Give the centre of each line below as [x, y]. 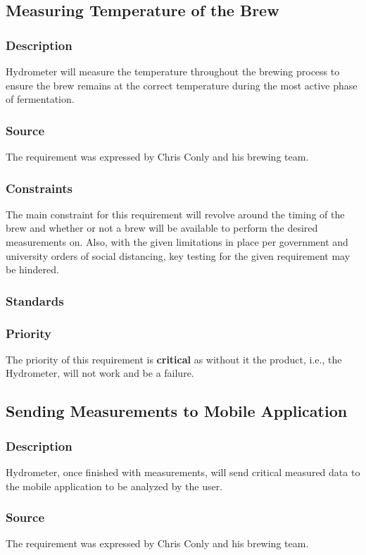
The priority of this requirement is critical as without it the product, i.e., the [174, 359]
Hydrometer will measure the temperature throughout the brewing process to [173, 71]
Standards [35, 300]
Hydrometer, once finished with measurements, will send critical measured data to [183, 472]
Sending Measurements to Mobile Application [177, 411]
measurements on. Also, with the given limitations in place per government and [177, 242]
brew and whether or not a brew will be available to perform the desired [162, 228]
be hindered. [32, 269]
